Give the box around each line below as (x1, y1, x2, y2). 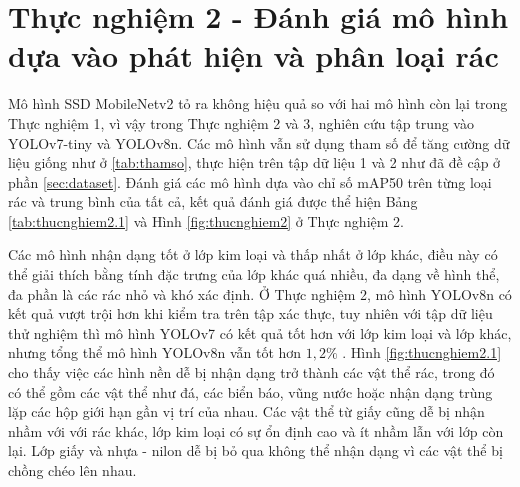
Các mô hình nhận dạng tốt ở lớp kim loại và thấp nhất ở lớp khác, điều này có (8, 244, 498, 265)
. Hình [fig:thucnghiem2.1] (342, 342, 502, 363)
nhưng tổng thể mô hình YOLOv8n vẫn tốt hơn (8, 342, 302, 363)
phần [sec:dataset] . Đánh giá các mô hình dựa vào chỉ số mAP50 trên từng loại (8, 171, 492, 192)
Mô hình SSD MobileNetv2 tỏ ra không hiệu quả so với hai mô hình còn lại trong (8, 93, 508, 114)
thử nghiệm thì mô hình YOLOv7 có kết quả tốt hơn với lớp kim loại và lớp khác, (8, 322, 512, 343)
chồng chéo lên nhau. (8, 460, 137, 480)
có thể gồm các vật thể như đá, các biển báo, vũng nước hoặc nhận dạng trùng (8, 381, 493, 402)
